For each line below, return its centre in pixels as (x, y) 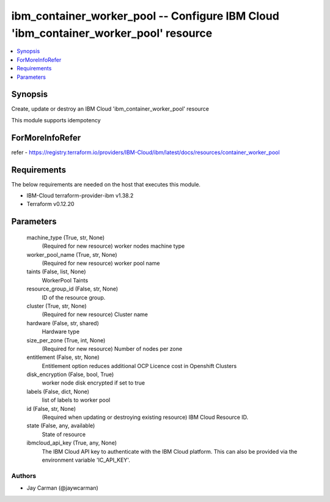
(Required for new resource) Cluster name (95, 314)
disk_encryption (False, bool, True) (70, 375)
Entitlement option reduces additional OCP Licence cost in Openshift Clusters (139, 366)
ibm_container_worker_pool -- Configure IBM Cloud (145, 16)
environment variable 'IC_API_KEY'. (86, 460)
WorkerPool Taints (65, 280)
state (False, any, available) (61, 426)
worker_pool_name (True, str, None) (72, 254)
